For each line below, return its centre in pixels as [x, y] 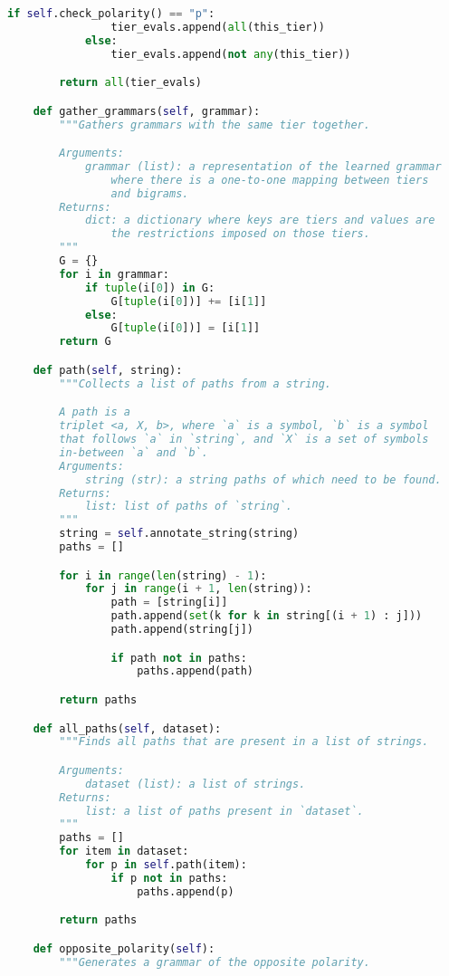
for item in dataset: [124, 852]
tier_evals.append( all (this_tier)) [218, 27]
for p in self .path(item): [166, 865]
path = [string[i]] [169, 603]
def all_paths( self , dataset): [127, 728]
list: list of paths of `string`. [188, 507]
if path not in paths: [179, 658]
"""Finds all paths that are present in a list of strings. [244, 742]
